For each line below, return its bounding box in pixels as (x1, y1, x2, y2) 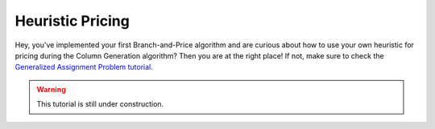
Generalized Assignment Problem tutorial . (14, 62, 153, 72)
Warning (36, 84, 66, 94)
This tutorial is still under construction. (36, 99, 164, 109)
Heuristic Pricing (14, 12, 130, 30)
